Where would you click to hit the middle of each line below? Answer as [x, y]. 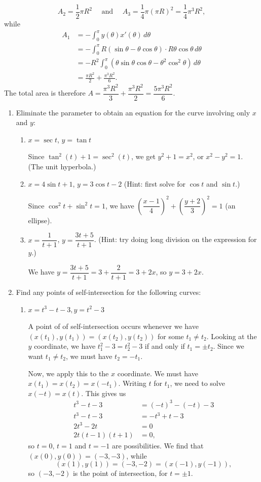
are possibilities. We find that [158, 445]
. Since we [229, 346]
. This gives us [104, 393]
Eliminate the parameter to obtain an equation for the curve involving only [133, 112]
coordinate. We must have [158, 373]
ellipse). [40, 220]
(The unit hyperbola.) [62, 167]
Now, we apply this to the [68, 373]
